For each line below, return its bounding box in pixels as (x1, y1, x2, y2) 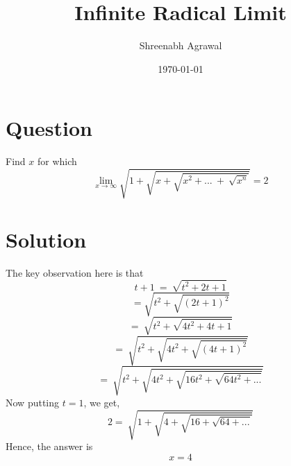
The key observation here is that (6, 265, 144, 279)
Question (6, 114, 92, 142)
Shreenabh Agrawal (139, 38, 222, 53)
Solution (6, 225, 87, 253)
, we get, (83, 395, 120, 409)
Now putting (6, 395, 60, 409)
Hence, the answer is (6, 438, 93, 453)
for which (37, 154, 77, 169)
